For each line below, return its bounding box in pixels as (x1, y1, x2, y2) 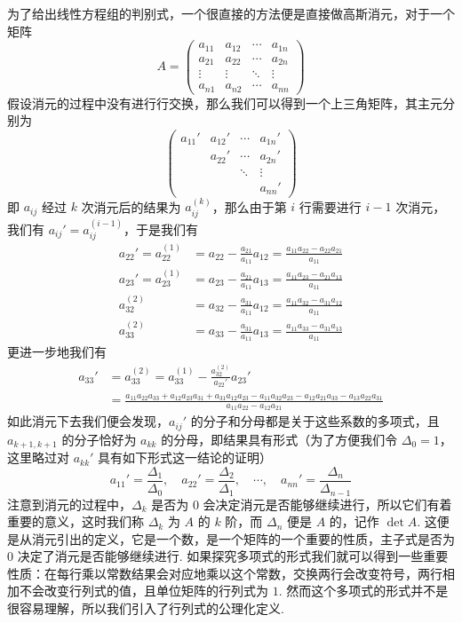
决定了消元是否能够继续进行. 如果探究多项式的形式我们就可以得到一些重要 (17, 547, 449, 565)
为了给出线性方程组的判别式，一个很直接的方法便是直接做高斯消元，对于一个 (7, 4, 455, 22)
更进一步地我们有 (7, 343, 107, 361)
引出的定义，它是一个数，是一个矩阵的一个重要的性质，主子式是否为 (56, 529, 455, 548)
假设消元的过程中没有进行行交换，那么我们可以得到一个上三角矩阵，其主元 (7, 93, 442, 112)
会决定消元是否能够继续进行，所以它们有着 (203, 494, 452, 513)
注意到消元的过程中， (7, 494, 131, 513)
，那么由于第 (211, 197, 287, 216)
